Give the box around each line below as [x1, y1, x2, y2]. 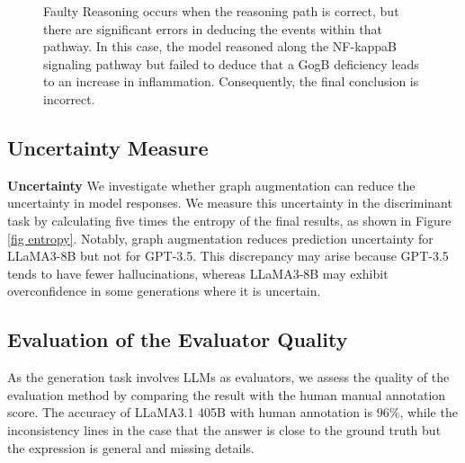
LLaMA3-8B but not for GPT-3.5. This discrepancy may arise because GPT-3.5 [7, 246, 449, 265]
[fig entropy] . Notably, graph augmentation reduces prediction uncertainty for [7, 228, 434, 247]
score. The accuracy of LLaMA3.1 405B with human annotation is [7, 403, 373, 422]
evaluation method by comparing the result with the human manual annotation [7, 385, 446, 404]
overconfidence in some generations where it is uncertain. [7, 281, 321, 300]
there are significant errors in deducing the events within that [43, 19, 382, 38]
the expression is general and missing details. [7, 438, 255, 457]
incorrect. [43, 89, 95, 108]
